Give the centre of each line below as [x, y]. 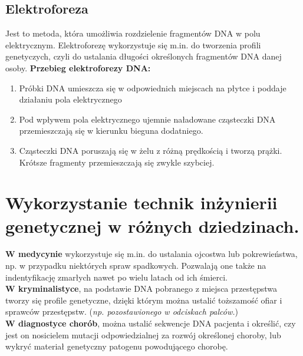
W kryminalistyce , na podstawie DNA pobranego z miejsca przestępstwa [141, 289]
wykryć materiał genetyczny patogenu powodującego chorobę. [117, 346]
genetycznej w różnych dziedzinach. [152, 225]
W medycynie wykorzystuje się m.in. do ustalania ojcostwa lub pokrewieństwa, [151, 254]
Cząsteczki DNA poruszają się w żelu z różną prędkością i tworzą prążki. [151, 150]
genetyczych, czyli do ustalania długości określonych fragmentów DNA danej [144, 56]
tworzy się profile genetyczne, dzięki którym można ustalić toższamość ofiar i [144, 300]
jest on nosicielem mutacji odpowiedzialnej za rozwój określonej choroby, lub [143, 334]
